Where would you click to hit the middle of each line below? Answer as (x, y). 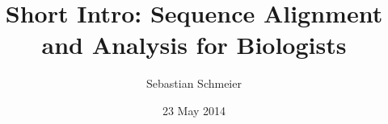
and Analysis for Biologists (194, 45)
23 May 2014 (194, 110)
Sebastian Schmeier (194, 83)
